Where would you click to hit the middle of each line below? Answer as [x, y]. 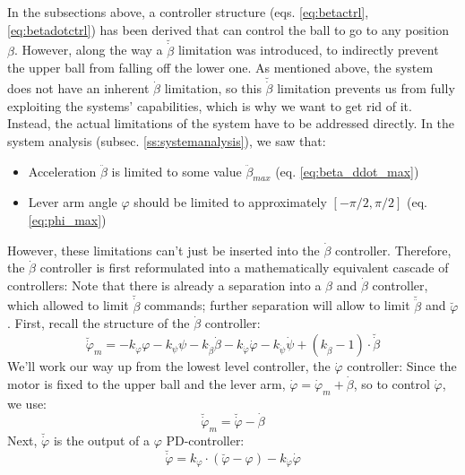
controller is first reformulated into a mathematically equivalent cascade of [244, 268]
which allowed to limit [68, 305]
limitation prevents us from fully [366, 88]
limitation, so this [213, 88]
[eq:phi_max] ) [67, 220]
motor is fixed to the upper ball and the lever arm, [146, 384]
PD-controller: [205, 440]
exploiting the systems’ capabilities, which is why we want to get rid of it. [210, 105]
